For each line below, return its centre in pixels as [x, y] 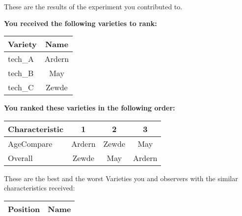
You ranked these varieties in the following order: [90, 108]
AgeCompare [30, 143]
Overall [20, 158]
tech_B [21, 73]
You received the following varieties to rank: [81, 23]
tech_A [21, 59]
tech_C [21, 87]
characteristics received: [40, 188]
